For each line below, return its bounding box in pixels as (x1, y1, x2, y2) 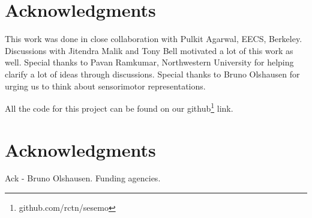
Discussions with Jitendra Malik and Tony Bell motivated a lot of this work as (5, 44, 293, 56)
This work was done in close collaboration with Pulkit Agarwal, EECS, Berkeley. (5, 32, 302, 45)
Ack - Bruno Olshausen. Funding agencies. (5, 172, 161, 184)
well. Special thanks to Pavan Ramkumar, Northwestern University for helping (5, 56, 294, 68)
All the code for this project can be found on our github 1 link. (5, 100, 233, 114)
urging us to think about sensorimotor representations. (5, 79, 206, 92)
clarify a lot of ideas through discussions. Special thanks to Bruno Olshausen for (5, 67, 300, 80)
